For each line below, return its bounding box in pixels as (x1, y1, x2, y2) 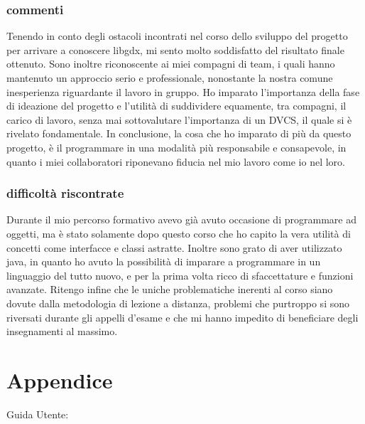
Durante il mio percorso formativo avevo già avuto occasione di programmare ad (6, 212, 356, 227)
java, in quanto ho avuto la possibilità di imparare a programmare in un (6, 254, 321, 269)
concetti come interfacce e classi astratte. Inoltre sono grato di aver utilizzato (6, 240, 342, 255)
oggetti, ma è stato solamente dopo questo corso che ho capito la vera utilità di (6, 226, 351, 240)
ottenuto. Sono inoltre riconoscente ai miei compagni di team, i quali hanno (6, 56, 335, 71)
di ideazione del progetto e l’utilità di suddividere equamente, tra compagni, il (6, 98, 347, 113)
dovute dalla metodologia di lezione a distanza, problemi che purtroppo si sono (6, 295, 349, 310)
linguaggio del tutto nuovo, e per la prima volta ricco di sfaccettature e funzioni (6, 267, 354, 282)
